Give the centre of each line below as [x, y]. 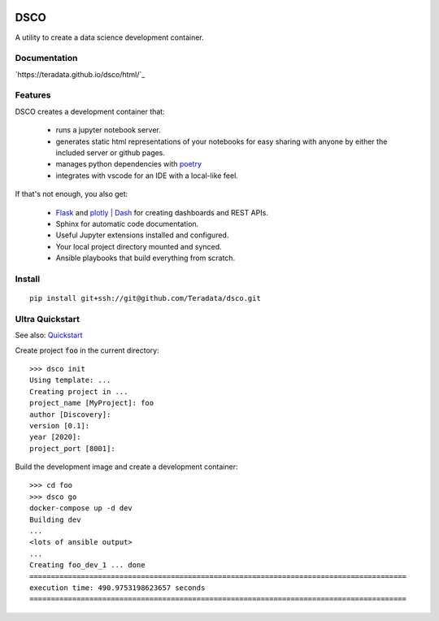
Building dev [55, 519]
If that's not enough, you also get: [72, 194]
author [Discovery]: [70, 414]
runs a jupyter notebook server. [109, 130]
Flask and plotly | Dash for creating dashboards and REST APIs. [162, 212]
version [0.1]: [60, 426]
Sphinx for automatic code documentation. [127, 224]
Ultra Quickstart [48, 319]
